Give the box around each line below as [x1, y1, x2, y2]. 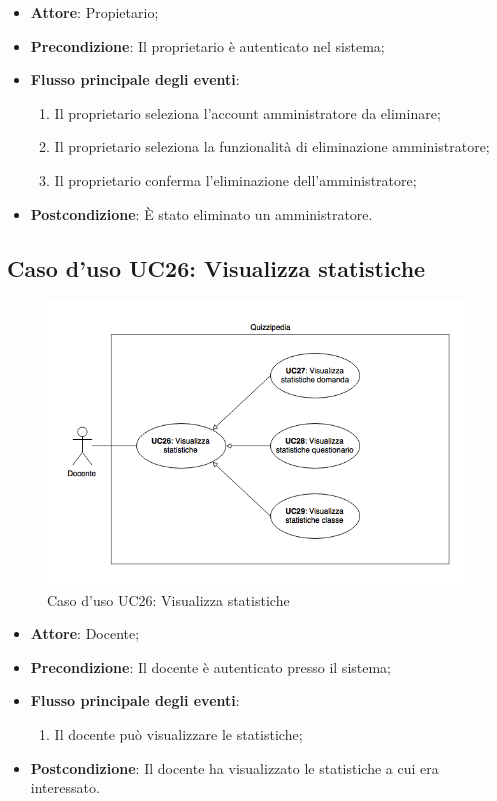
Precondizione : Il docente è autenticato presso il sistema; [30, 656, 392, 677]
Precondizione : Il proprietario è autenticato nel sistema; [30, 35, 385, 56]
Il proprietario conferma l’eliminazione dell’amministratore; [54, 169, 417, 190]
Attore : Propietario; [30, 2, 159, 22]
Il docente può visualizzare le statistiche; [54, 723, 303, 744]
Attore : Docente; [30, 623, 140, 644]
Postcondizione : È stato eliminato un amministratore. [30, 203, 373, 224]
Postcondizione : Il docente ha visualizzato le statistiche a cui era [30, 757, 439, 778]
